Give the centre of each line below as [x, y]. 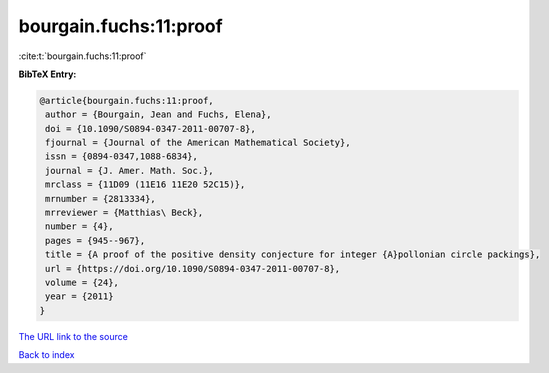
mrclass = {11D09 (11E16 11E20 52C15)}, [145, 184]
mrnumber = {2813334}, [101, 198]
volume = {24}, [82, 282]
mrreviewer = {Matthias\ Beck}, [124, 213]
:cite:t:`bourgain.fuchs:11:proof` [82, 56]
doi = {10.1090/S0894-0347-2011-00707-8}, [151, 128]
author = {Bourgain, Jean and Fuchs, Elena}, [158, 114]
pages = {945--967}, [95, 240]
